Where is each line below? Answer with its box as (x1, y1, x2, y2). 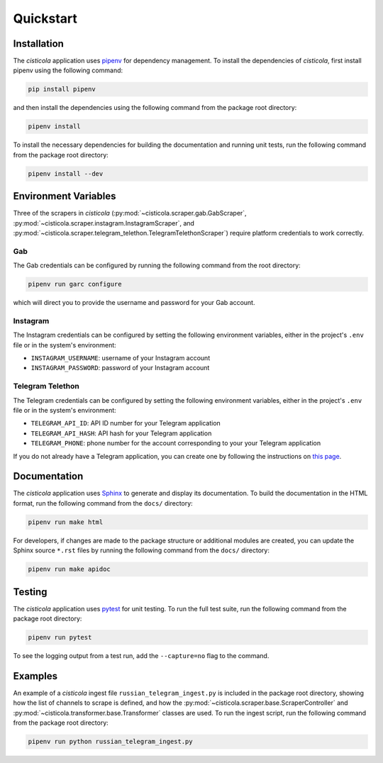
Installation (13, 38, 64, 50)
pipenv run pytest (28, 633, 92, 642)
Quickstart (13, 11, 78, 26)
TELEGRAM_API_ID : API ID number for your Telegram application (30, 419, 221, 428)
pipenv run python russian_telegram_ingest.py (28, 737, 193, 746)
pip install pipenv (28, 85, 96, 94)
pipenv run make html (28, 518, 104, 526)
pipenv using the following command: (13, 66, 123, 74)
